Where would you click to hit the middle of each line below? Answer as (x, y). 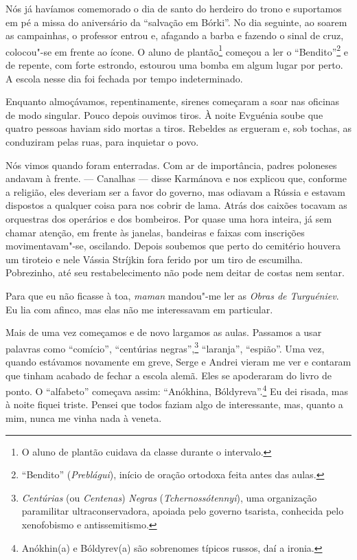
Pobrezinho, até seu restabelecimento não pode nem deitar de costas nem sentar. (175, 272)
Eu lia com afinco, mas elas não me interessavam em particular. (139, 309)
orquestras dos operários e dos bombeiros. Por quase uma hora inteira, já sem (169, 218)
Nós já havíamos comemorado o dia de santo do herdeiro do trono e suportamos (174, 8)
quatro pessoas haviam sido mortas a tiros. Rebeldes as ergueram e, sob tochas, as (178, 128)
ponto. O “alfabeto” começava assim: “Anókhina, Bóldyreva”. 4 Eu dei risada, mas (177, 390)
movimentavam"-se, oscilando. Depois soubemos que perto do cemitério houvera (173, 246)
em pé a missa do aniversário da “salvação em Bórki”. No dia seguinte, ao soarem (176, 22)
